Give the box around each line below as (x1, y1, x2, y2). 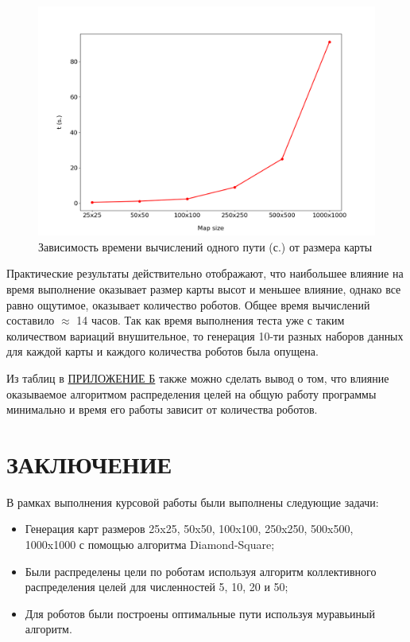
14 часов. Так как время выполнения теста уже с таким (76, 312, 345, 329)
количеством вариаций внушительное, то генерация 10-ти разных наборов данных (6, 327, 404, 344)
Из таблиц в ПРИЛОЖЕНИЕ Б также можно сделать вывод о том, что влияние (6, 369, 389, 386)
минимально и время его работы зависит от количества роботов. (6, 401, 318, 418)
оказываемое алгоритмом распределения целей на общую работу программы (6, 385, 377, 402)
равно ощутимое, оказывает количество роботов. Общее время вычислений (6, 296, 370, 313)
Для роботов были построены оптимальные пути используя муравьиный (25, 605, 375, 621)
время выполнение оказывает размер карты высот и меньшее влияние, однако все (6, 280, 401, 297)
